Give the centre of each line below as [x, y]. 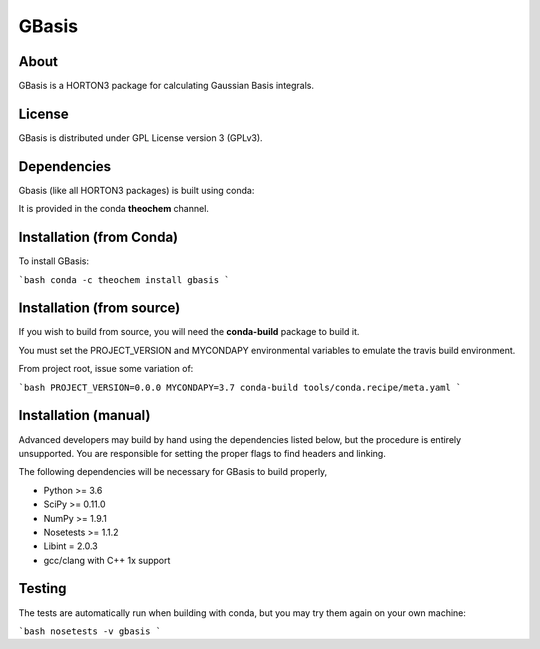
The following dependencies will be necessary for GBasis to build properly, [173, 472]
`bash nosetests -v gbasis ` [90, 631]
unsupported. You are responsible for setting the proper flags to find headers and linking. [202, 453]
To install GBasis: [54, 261]
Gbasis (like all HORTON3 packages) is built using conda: [136, 190]
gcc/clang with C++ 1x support [107, 560]
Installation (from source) [99, 308]
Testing [42, 588]
